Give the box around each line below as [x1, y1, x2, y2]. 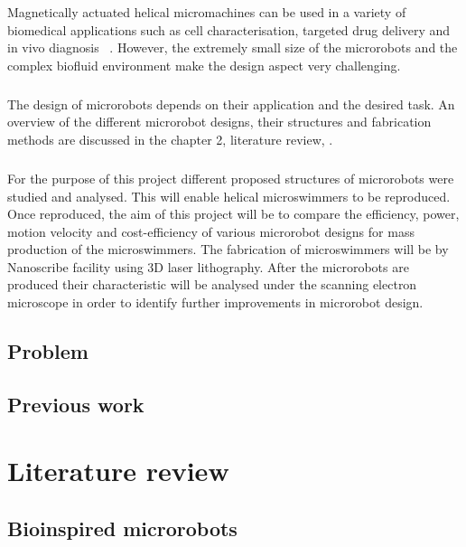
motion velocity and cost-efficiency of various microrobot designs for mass [7, 222, 415, 240]
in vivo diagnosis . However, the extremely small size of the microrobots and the [7, 38, 458, 57]
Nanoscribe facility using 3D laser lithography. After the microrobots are [7, 257, 409, 276]
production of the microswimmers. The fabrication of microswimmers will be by [7, 240, 449, 259]
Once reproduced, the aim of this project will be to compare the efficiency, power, [7, 204, 460, 223]
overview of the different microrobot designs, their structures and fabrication [7, 112, 432, 131]
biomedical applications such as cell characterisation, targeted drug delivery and [7, 20, 451, 39]
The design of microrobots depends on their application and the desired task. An [7, 94, 455, 113]
